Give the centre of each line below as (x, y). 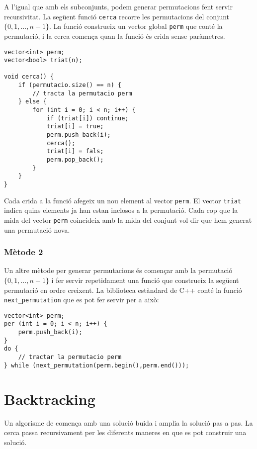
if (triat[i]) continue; (87, 118)
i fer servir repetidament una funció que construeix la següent (145, 280)
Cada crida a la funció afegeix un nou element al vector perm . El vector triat (123, 200)
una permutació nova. (37, 229)
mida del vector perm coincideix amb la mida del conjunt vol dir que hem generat (128, 220)
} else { (32, 102)
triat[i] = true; (75, 127)
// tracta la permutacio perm (82, 93)
